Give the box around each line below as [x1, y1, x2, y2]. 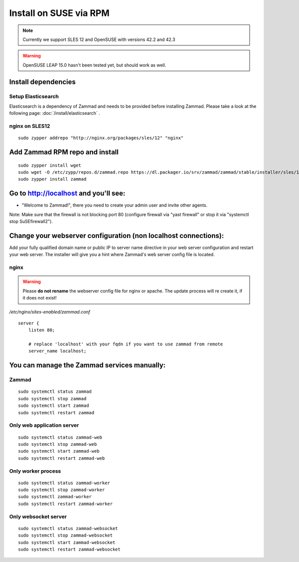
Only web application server [9, 422, 79, 429]
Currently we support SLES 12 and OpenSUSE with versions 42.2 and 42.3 [22, 36, 175, 42]
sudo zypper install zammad [18, 176, 87, 182]
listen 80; [28, 327, 55, 333]
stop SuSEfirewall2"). [9, 219, 53, 225]
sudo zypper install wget [18, 162, 82, 168]
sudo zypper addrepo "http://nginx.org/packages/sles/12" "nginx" [18, 135, 184, 141]
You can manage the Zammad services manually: [9, 361, 166, 369]
